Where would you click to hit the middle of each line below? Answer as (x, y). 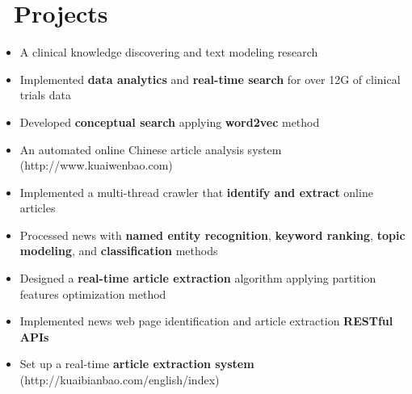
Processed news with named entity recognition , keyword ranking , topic (212, 235)
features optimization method (93, 293)
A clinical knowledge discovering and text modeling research (169, 52)
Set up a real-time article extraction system (137, 364)
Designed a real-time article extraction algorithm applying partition (198, 278)
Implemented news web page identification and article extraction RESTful (206, 321)
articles (38, 208)
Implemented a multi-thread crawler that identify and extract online (196, 192)
